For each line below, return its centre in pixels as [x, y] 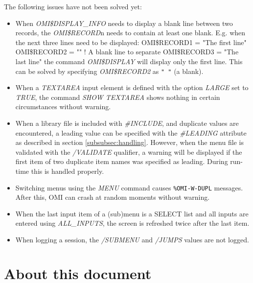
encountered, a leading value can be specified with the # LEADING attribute [131, 132]
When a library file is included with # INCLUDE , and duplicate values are [127, 123]
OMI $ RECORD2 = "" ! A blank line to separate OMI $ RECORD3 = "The [127, 52]
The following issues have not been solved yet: [73, 6]
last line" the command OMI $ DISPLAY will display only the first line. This [129, 61]
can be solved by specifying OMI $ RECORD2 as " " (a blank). [109, 71]
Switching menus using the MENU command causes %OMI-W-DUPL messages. [129, 187]
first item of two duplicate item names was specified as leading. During [122, 161]
